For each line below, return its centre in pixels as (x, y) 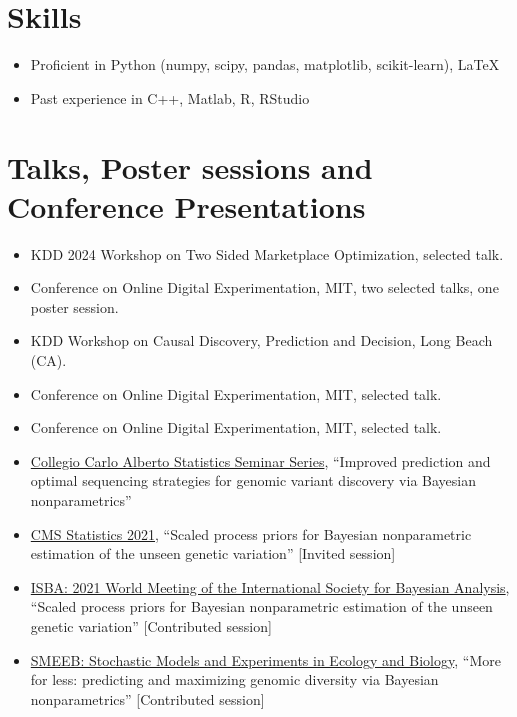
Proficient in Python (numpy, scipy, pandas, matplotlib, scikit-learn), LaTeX (265, 64)
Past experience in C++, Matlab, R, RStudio (170, 97)
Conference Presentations (186, 205)
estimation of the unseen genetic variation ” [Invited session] (213, 553)
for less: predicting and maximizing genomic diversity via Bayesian (234, 679)
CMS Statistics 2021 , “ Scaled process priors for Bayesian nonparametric (251, 533)
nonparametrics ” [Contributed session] (147, 698)
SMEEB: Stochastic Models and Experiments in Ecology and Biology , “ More (265, 659)
